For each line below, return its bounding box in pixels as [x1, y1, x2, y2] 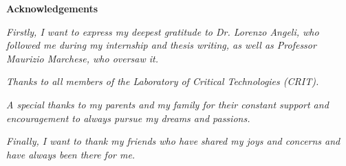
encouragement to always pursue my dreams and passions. [6, 110, 250, 125]
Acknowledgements [6, 1, 98, 15]
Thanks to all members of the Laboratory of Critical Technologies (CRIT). [6, 74, 319, 88]
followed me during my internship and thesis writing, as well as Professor [6, 38, 316, 52]
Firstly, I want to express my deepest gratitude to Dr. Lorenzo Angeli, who [6, 24, 319, 38]
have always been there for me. [6, 147, 136, 161]
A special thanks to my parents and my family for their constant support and [6, 97, 329, 111]
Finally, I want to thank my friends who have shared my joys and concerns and [6, 134, 340, 148]
